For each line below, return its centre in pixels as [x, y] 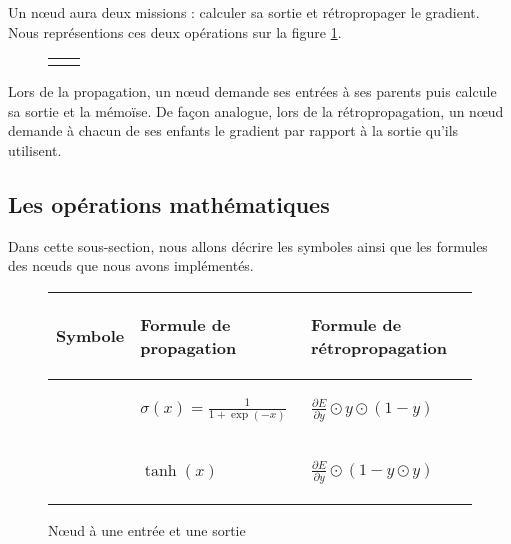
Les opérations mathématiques [169, 203]
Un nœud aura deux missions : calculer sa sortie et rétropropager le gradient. [244, 12]
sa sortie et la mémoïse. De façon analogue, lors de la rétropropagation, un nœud [256, 110]
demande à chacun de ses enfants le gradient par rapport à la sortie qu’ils [233, 130]
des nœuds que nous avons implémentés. [131, 265]
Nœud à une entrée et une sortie [147, 530]
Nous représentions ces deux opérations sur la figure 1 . [175, 31]
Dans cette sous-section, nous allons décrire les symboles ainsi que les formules [248, 245]
